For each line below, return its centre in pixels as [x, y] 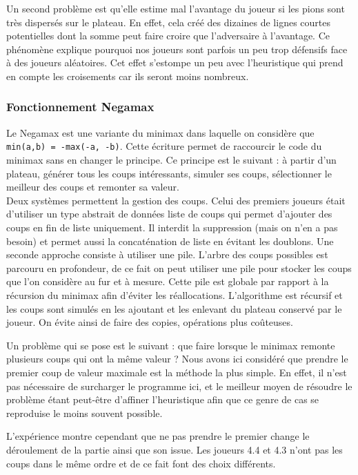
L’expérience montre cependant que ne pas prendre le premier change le [158, 436]
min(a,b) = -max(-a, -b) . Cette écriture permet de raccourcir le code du [164, 146]
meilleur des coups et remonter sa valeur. [93, 187]
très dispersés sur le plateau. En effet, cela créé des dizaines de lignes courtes [168, 22]
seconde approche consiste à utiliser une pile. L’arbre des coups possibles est [167, 254]
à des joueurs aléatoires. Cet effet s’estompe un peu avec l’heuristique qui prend [175, 62]
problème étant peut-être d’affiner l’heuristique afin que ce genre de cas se [163, 399]
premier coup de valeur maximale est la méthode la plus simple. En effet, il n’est [177, 372]
